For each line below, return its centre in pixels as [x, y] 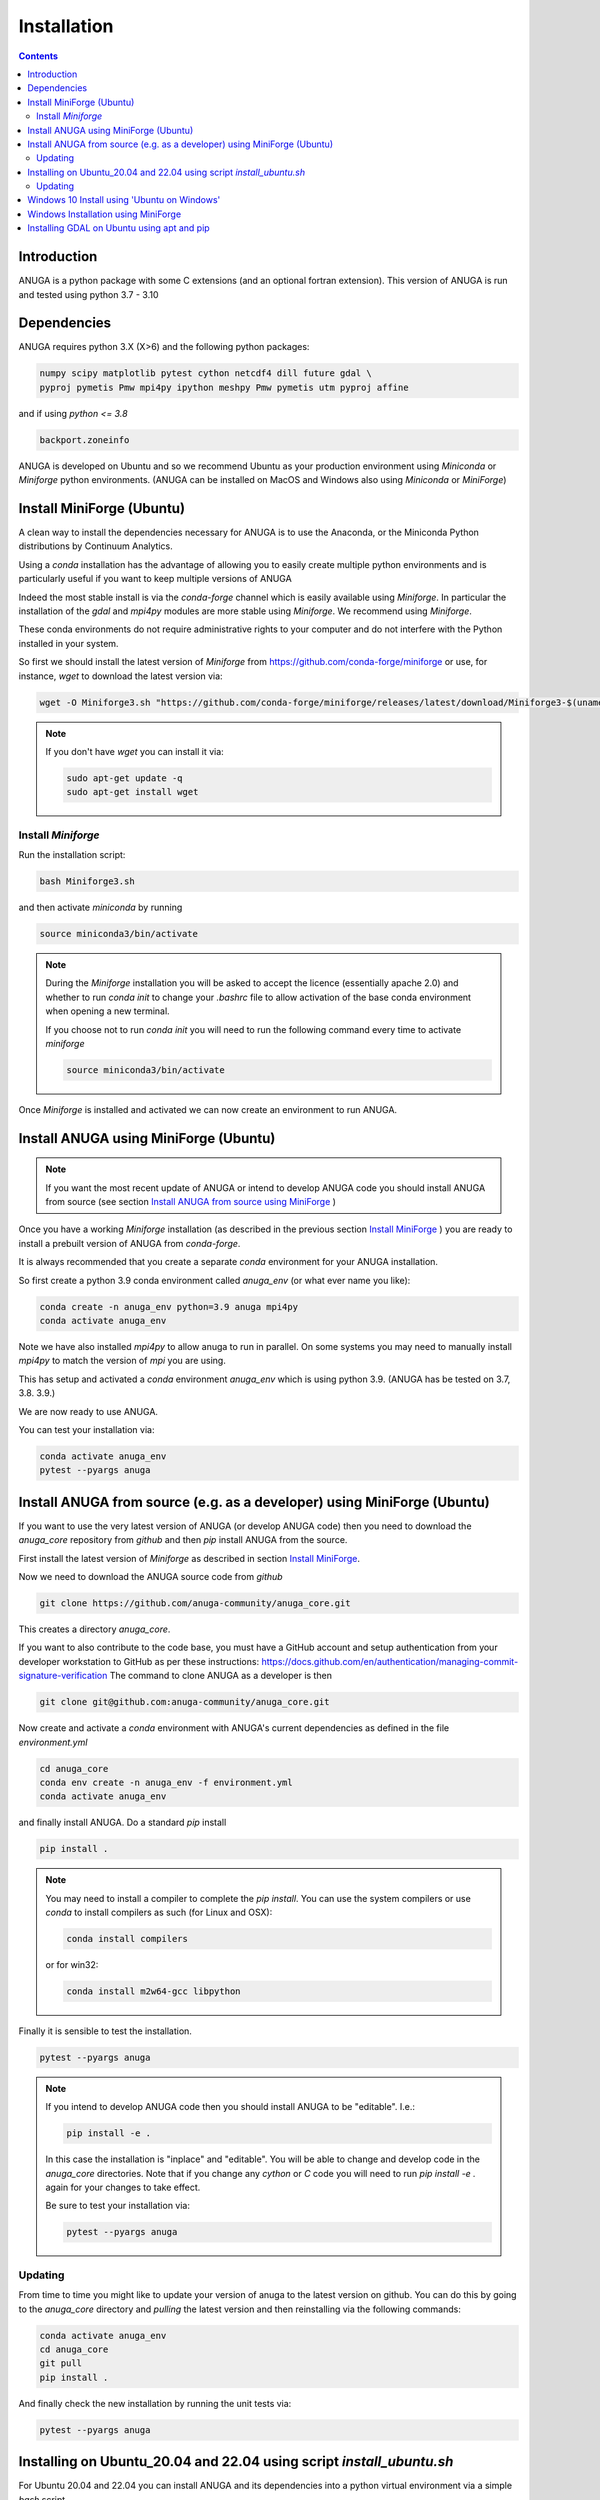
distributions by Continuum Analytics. [96, 546]
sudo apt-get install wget [132, 792]
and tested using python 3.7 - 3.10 [88, 294]
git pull [61, 2363]
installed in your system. [68, 643]
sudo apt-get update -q [125, 778]
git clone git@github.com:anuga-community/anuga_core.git [184, 1702]
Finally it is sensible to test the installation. [105, 2031]
